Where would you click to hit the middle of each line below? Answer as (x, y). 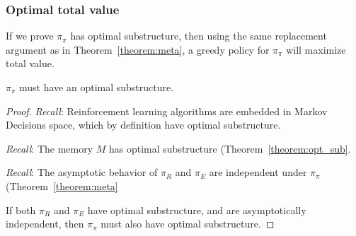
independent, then (45, 224)
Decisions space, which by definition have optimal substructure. (143, 125)
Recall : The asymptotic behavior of (82, 172)
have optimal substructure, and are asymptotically (197, 210)
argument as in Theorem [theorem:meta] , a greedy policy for (138, 49)
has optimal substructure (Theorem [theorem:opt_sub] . (230, 148)
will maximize (316, 49)
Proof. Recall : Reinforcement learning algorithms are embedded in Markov (167, 111)
